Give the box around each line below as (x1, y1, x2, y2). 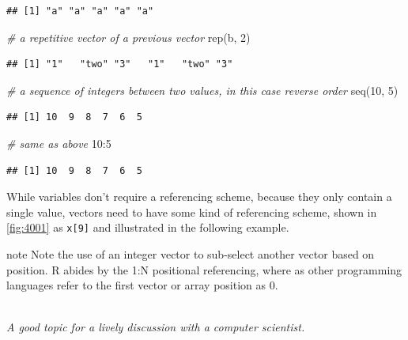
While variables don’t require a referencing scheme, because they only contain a (6, 188, 392, 205)
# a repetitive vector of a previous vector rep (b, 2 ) (6, 28, 251, 45)
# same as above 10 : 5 (6, 134, 111, 151)
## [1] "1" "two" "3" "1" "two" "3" (6, 59, 233, 70)
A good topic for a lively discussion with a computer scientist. (6, 319, 305, 335)
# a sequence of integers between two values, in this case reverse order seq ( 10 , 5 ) (6, 81, 399, 98)
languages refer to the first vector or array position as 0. (6, 277, 278, 293)
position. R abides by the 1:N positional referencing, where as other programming (6, 261, 402, 278)
